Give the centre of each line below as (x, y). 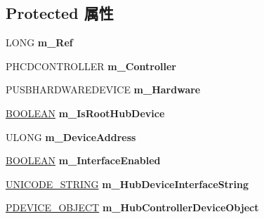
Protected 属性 (60, 13)
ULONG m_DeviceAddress (71, 137)
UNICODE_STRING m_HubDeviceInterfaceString (127, 184)
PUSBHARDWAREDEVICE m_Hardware (103, 89)
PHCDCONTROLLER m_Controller (91, 66)
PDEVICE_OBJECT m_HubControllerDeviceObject (132, 207)
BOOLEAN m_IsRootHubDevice (85, 113)
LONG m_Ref (39, 42)
